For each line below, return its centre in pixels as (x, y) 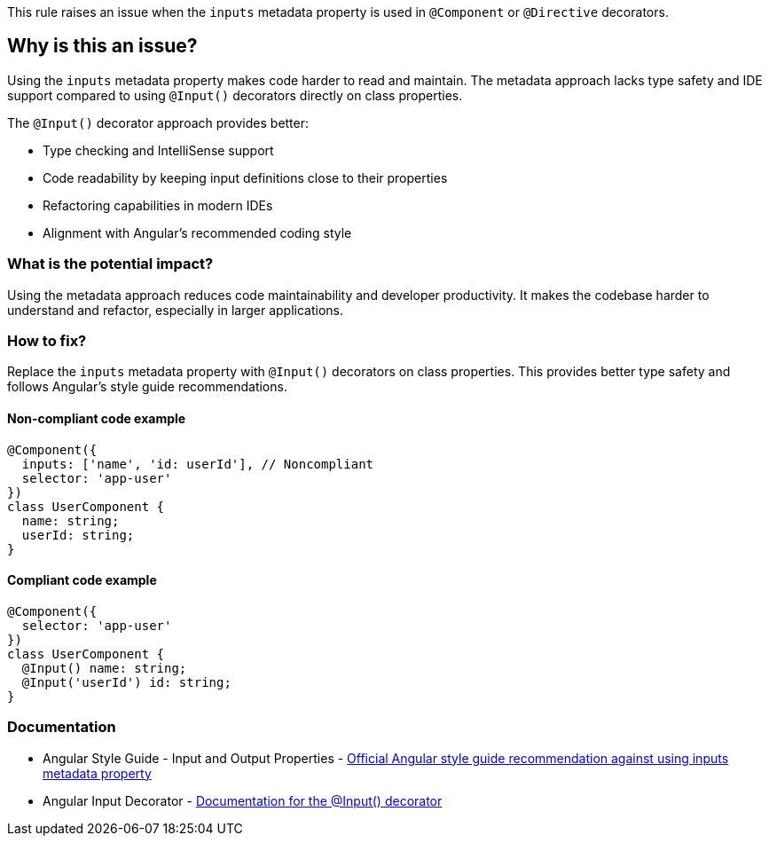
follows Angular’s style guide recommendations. (147, 387)
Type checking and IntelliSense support (158, 150)
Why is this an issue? (102, 46)
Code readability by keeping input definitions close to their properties (245, 177)
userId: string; (78, 535)
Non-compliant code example (97, 418)
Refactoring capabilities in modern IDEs (158, 205)
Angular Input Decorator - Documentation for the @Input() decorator (243, 800)
